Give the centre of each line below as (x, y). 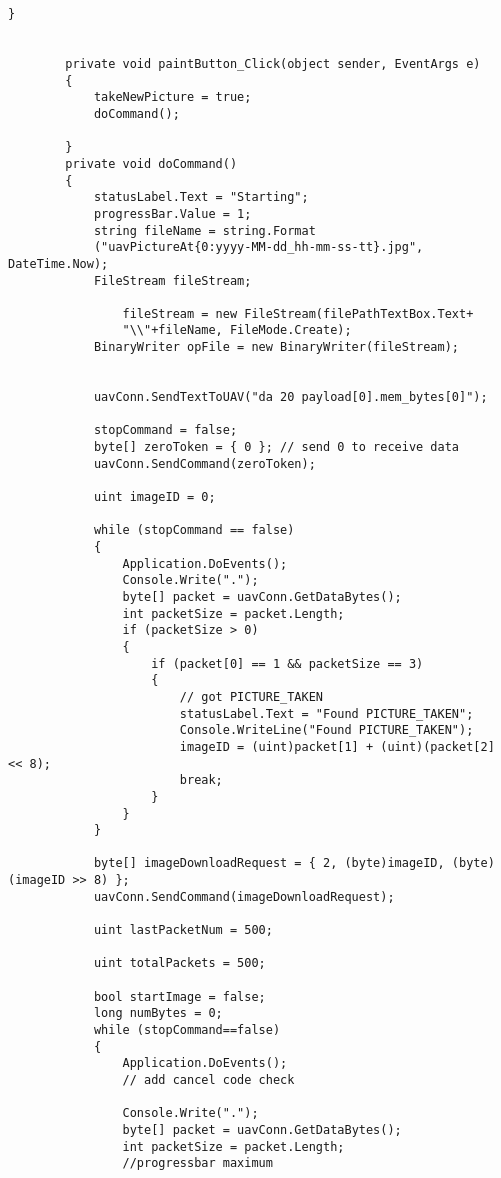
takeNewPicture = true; (172, 97)
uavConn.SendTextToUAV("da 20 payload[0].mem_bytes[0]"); (290, 397)
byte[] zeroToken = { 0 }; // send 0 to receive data (276, 447)
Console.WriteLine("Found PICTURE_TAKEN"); (326, 730)
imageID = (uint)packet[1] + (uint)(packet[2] (337, 746)
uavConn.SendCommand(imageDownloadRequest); (244, 896)
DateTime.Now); (58, 263)
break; (201, 780)
